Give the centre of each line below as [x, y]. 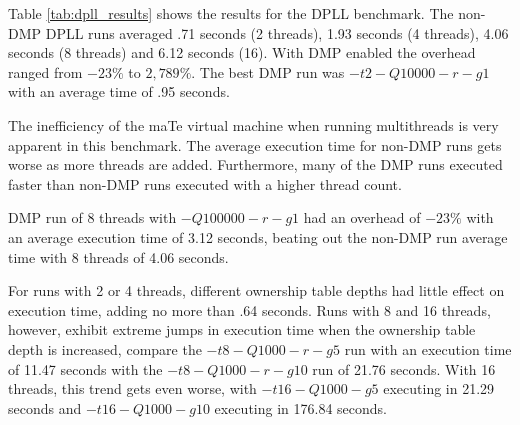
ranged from [45, 71]
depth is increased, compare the [105, 348]
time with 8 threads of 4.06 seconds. [118, 256]
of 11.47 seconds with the [85, 368]
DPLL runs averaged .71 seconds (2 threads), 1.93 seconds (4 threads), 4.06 [277, 32]
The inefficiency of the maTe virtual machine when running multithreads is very [253, 124]
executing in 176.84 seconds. [301, 407]
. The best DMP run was [268, 71]
